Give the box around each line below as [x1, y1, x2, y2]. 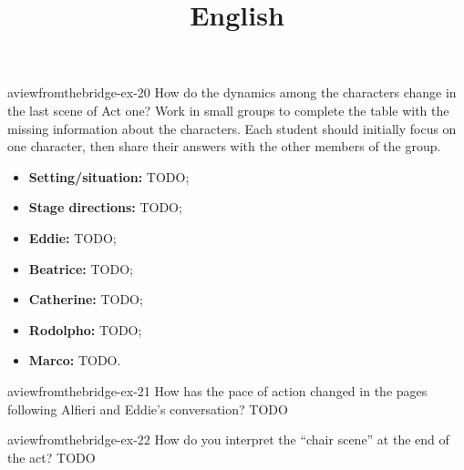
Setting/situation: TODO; [28, 167, 190, 186]
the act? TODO [7, 447, 96, 466]
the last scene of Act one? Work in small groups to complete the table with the [7, 100, 449, 119]
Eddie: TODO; [28, 228, 117, 247]
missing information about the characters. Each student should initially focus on [7, 118, 457, 138]
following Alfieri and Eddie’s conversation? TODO [7, 399, 288, 418]
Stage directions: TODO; [28, 198, 182, 217]
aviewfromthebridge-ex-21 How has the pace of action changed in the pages [7, 381, 428, 400]
